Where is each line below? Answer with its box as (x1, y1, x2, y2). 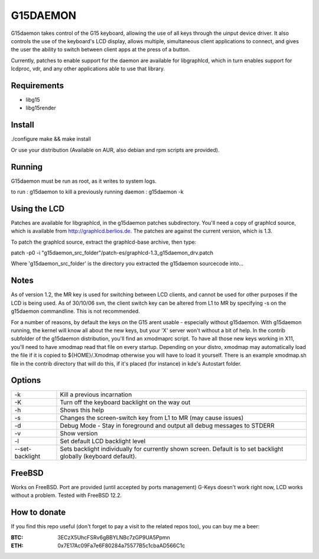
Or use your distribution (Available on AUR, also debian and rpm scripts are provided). (11, 146, 220, 153)
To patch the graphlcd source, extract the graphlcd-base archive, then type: (11, 238, 197, 245)
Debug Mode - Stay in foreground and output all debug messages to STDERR (60, 422, 275, 430)
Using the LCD (11, 203, 65, 214)
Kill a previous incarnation (60, 390, 132, 399)
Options (11, 376, 41, 386)
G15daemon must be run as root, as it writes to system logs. (11, 177, 157, 185)
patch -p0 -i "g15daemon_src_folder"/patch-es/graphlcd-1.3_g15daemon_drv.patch (11, 249, 214, 257)
